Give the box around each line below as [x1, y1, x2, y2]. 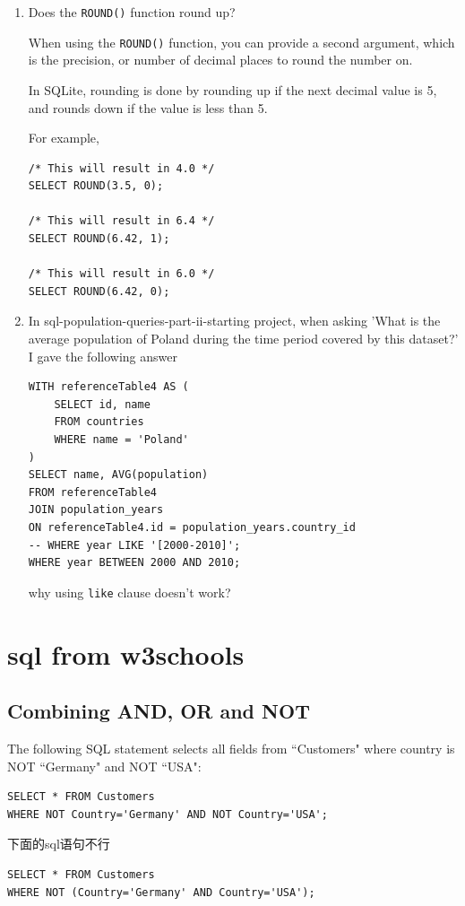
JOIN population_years [28, 503, 164, 517]
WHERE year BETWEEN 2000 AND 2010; [28, 556, 241, 570]
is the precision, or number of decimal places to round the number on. [28, 50, 413, 69]
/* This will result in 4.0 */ [28, 161, 215, 175]
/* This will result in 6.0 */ [28, 267, 215, 281]
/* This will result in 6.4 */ [28, 214, 215, 228]
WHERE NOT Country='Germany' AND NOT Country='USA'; [7, 807, 328, 821]
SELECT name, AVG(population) [28, 468, 209, 482]
